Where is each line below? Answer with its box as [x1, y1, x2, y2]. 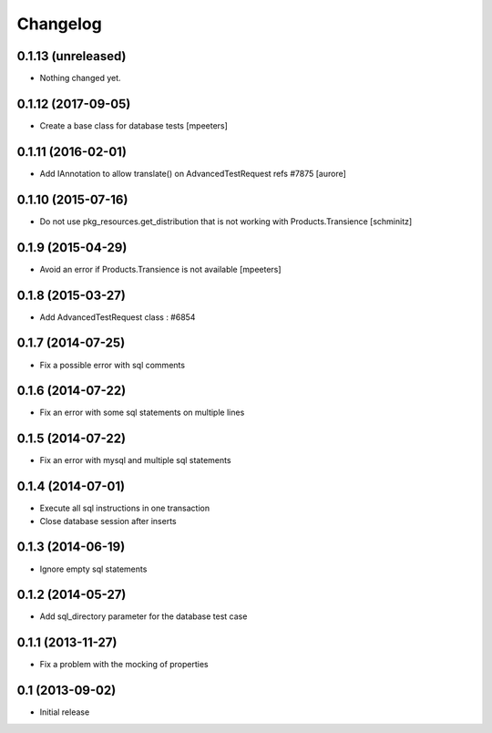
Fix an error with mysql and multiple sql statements [39, 455, 231, 466]
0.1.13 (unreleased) [16, 48, 127, 64]
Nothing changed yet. [39, 73, 122, 84]
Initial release [39, 707, 90, 718]
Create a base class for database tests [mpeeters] [39, 119, 228, 131]
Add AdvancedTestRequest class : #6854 [39, 311, 196, 323]
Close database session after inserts [39, 515, 177, 526]
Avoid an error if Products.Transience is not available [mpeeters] [39, 263, 282, 274]
